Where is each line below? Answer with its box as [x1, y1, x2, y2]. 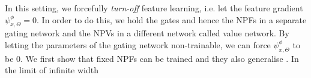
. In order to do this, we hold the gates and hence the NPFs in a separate [37, 13, 307, 26]
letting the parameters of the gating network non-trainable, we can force [5, 38, 271, 51]
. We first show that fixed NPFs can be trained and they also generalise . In [20, 52, 299, 64]
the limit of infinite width [5, 64, 98, 76]
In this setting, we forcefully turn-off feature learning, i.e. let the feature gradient [5, 2, 303, 14]
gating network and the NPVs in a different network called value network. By [5, 27, 289, 39]
